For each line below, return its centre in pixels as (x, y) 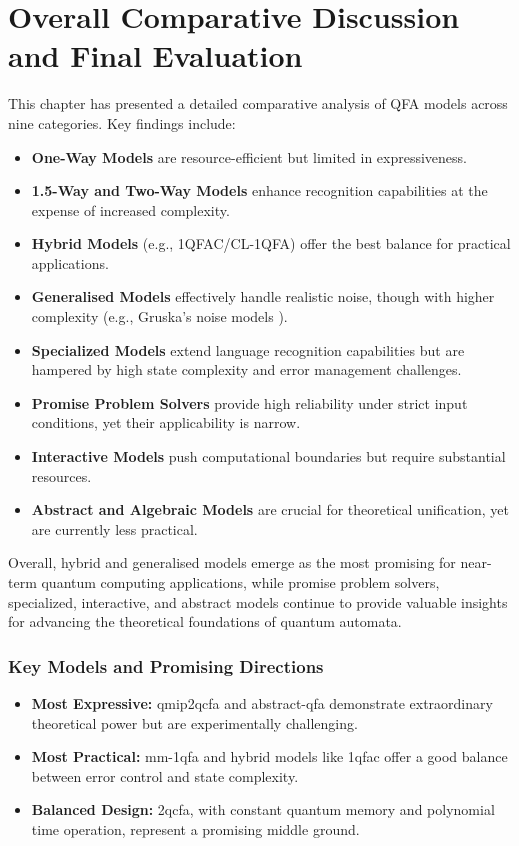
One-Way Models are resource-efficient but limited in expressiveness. (249, 156)
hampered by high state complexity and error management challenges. (246, 369)
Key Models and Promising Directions (166, 665)
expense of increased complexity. (130, 209)
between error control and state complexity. (165, 775)
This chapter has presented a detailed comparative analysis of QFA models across (258, 103)
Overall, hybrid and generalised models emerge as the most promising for (232, 562)
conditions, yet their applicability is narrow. (166, 422)
